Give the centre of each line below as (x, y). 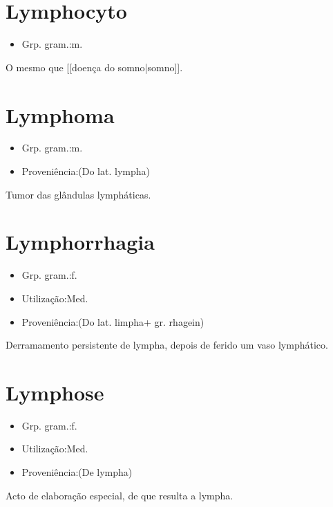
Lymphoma (60, 114)
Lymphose (55, 392)
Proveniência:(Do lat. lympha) (86, 171)
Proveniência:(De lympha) (77, 472)
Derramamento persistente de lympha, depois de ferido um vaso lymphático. (167, 345)
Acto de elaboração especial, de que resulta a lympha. (120, 495)
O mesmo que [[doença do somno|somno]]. (94, 67)
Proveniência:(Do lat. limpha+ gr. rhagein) (113, 321)
